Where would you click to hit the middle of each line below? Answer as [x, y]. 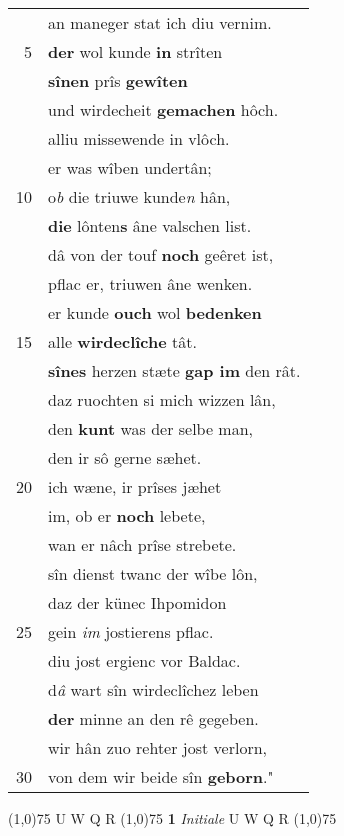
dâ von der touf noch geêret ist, [161, 254]
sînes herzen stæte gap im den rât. [174, 370]
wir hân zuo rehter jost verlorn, [158, 747]
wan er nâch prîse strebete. [142, 544]
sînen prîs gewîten [118, 80]
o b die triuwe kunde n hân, [139, 196]
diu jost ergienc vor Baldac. [144, 660]
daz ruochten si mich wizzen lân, [162, 399]
